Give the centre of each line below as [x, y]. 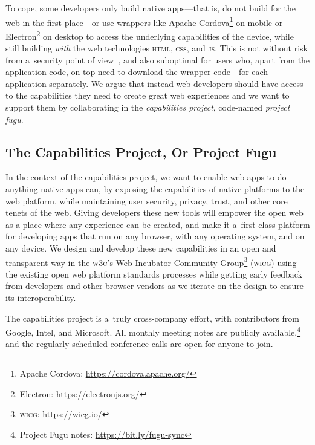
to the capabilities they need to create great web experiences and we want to [148, 95]
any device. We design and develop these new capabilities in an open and [141, 248]
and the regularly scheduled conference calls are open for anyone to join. [139, 344]
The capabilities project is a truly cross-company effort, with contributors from [152, 318]
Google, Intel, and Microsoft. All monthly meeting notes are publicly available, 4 [153, 331]
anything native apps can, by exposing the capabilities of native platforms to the [155, 189]
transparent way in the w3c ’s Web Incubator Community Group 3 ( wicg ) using [151, 261]
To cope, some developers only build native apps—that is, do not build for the [151, 8]
